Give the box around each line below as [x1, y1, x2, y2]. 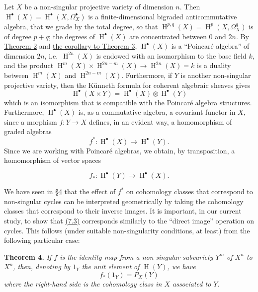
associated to [172, 278, 211, 289]
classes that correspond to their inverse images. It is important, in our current [4, 206, 242, 216]
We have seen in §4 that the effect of [4, 186, 116, 197]
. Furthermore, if [121, 70, 172, 80]
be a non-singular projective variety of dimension [24, 1, 173, 11]
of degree [4, 31, 31, 41]
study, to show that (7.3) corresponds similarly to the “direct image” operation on [4, 216, 255, 225]
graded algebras [4, 126, 52, 137]
